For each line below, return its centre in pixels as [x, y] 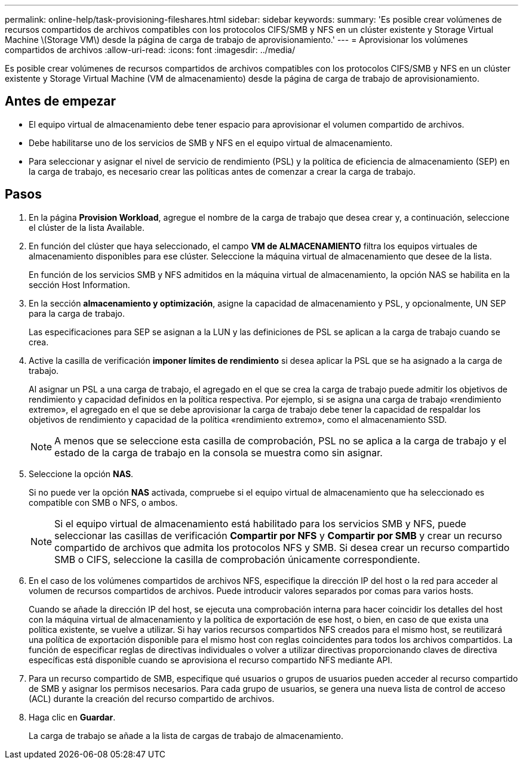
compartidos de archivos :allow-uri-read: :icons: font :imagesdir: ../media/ [150, 50]
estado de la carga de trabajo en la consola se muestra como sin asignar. [219, 452]
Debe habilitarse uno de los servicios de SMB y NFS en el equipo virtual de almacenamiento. [211, 143]
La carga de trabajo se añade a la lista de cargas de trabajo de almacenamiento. [186, 735]
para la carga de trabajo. [77, 313]
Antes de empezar [60, 101]
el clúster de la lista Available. [87, 227]
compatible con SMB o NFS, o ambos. [103, 502]
